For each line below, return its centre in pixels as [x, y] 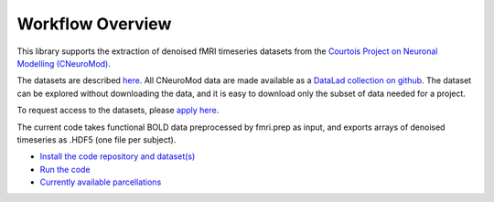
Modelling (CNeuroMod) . [64, 63]
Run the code [65, 169]
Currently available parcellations [101, 182]
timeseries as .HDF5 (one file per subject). [97, 139]
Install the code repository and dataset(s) [118, 156]
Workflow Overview [94, 24]
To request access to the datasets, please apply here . [118, 111]
